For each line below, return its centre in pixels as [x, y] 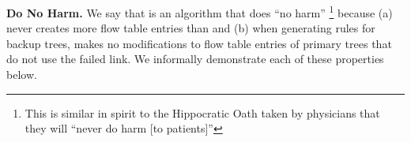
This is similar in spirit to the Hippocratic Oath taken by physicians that [202, 112]
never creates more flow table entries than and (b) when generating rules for [191, 28]
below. [22, 75]
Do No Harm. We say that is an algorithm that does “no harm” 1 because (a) [200, 11]
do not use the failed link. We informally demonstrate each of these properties [195, 59]
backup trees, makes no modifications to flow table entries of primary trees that [199, 43]
